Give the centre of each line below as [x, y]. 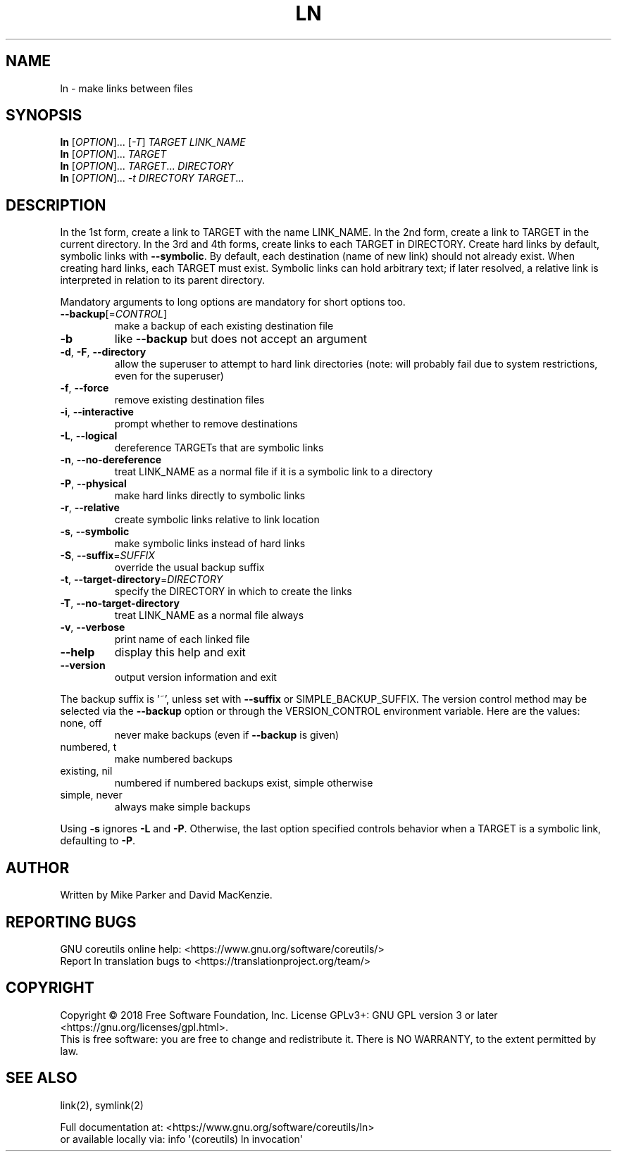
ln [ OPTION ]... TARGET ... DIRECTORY [147, 166]
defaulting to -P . [98, 841]
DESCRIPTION [56, 205]
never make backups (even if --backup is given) [227, 735]
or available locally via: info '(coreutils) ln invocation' [181, 1139]
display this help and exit [180, 652]
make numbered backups [174, 759]
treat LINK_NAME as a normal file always [209, 615]
